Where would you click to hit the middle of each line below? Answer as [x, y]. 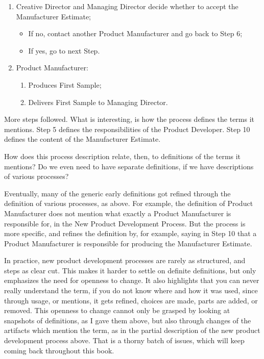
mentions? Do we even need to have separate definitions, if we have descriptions [129, 166]
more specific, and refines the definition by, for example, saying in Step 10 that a [130, 233]
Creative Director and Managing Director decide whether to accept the [127, 6]
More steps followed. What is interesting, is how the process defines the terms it [129, 119]
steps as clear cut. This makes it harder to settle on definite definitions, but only [130, 270]
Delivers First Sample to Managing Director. [98, 102]
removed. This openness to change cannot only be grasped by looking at [117, 310]
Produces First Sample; [65, 84]
